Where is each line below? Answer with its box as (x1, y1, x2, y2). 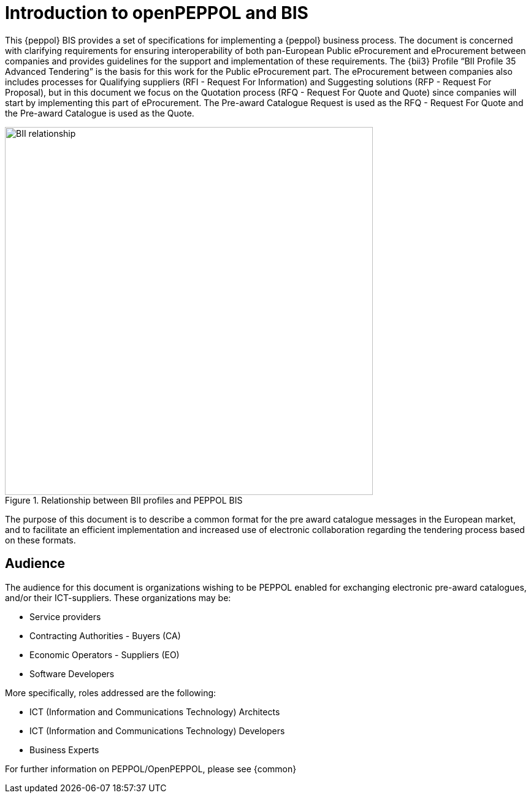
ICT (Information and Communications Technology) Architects (29, 706, 280, 717)
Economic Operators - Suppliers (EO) (29, 649, 180, 660)
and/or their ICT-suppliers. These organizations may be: (5, 592, 231, 603)
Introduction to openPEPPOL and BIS (5, 2, 308, 23)
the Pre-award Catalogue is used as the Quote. (5, 107, 194, 118)
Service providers (29, 611, 101, 622)
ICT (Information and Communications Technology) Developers (29, 725, 285, 736)
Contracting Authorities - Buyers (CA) (29, 630, 181, 641)
